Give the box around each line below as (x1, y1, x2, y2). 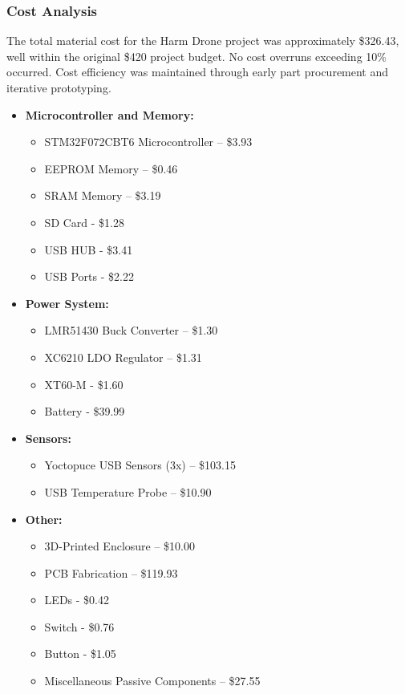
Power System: (25, 294, 109, 311)
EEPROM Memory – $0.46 (44, 160, 178, 177)
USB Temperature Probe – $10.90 (44, 483, 212, 500)
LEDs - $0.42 (44, 591, 109, 608)
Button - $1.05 (44, 645, 116, 662)
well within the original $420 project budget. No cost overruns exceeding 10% (6, 47, 387, 64)
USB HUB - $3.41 (44, 241, 133, 258)
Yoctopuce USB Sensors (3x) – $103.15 (44, 457, 236, 473)
